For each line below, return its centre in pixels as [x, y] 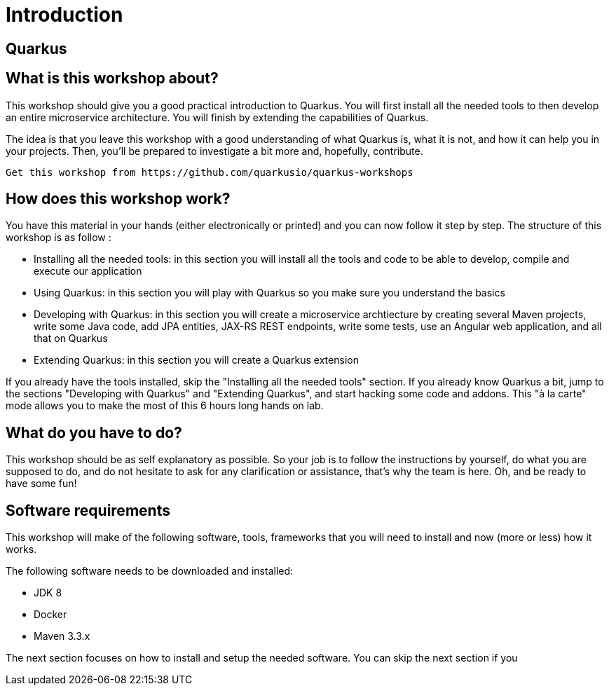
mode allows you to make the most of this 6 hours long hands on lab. [165, 406]
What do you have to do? [94, 432]
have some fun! [41, 484]
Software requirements [88, 510]
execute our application [88, 271]
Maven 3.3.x [62, 636]
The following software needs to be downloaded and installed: [150, 571]
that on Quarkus [71, 338]
